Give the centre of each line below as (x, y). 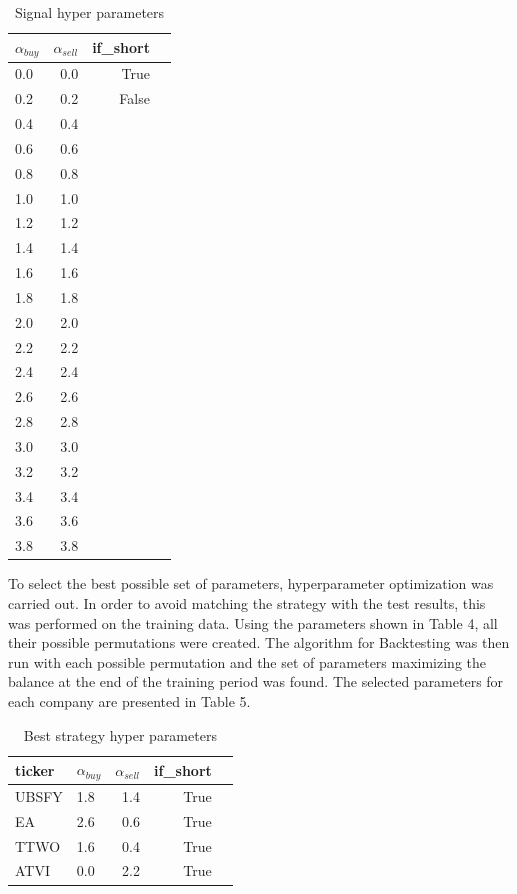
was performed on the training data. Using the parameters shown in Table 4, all (253, 622)
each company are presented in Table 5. (129, 700)
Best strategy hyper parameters (120, 734)
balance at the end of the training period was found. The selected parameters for (256, 681)
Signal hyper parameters (89, 12)
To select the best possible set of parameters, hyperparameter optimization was (251, 583)
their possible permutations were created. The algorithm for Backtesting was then (259, 642)
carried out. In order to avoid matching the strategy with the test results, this (247, 603)
